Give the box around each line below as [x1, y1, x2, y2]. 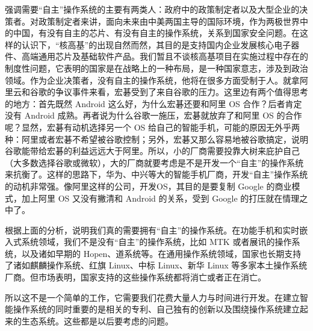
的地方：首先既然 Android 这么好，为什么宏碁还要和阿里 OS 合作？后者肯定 [5, 97, 302, 110]
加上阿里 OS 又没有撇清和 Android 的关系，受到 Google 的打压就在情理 [21, 191, 300, 204]
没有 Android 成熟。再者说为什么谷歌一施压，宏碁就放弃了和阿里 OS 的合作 [5, 109, 302, 122]
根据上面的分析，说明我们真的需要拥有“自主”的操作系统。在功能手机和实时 [5, 223, 300, 236]
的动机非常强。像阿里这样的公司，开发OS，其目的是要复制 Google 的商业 [5, 179, 292, 192]
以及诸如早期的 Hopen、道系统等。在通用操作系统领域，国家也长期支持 [21, 247, 302, 259]
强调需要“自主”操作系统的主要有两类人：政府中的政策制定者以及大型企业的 [5, 3, 300, 15]
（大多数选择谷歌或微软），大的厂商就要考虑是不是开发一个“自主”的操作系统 [5, 156, 304, 169]
